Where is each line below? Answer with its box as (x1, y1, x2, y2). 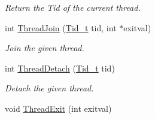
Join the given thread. (5, 41, 84, 54)
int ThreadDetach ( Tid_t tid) (5, 61, 115, 74)
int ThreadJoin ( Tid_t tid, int (5, 21, 117, 34)
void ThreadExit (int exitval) (5, 102, 112, 114)
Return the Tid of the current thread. (5, 1, 141, 13)
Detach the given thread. (5, 82, 94, 94)
